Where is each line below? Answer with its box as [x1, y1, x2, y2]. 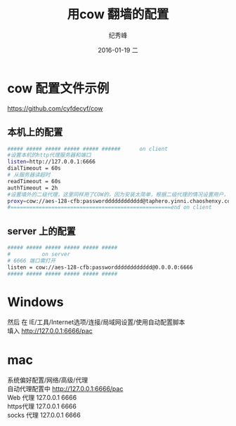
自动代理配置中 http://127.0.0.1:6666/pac [7, 385, 124, 393]
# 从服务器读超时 [7, 171, 51, 178]
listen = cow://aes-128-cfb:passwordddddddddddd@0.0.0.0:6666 [7, 264, 193, 271]
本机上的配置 [7, 126, 63, 138]
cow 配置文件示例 [7, 80, 110, 96]
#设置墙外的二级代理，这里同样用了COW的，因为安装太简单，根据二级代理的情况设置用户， [7, 191, 230, 198]
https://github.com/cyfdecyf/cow [7, 104, 103, 112]
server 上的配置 [7, 225, 76, 237]
